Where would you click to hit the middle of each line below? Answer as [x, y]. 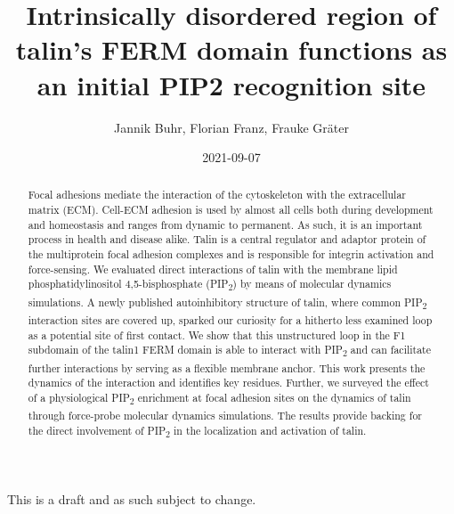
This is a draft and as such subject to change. [132, 499]
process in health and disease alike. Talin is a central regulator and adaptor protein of [227, 239]
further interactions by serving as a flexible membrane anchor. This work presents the [227, 367]
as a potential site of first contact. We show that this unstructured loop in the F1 [217, 335]
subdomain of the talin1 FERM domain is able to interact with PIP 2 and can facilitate [230, 351]
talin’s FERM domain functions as [231, 49]
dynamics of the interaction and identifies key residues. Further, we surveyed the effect [228, 383]
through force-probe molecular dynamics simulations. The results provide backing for [225, 416]
